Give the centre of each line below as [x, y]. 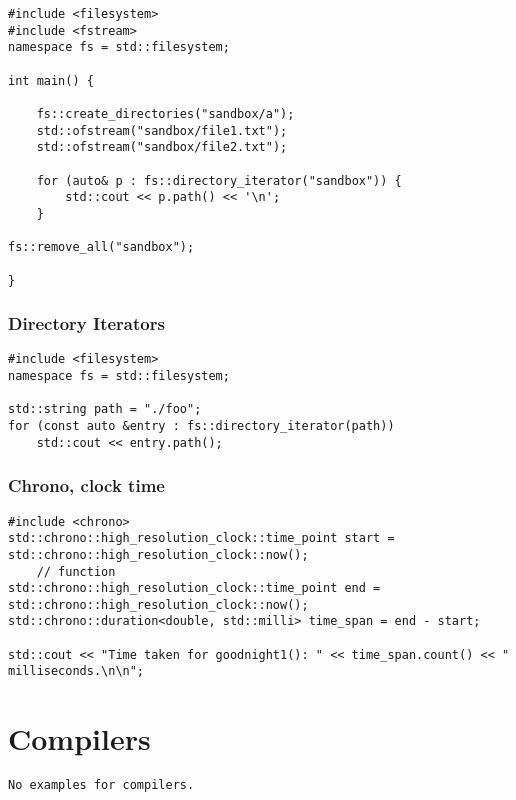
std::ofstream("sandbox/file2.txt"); [162, 147]
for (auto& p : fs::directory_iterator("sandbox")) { [219, 180]
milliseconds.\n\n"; [76, 671]
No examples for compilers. [101, 785]
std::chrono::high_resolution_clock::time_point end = [194, 588]
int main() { [51, 80]
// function [76, 571]
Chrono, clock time [86, 485]
